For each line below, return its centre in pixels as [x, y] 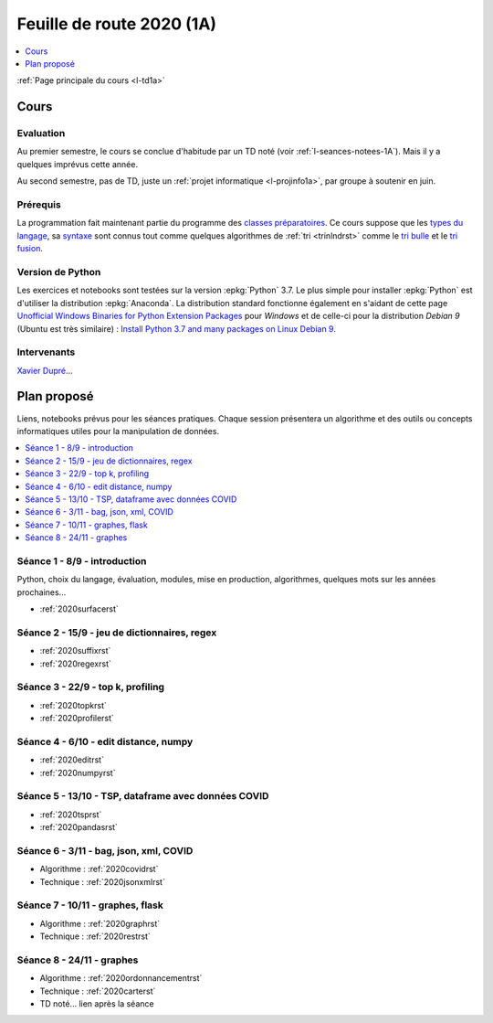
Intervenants [46, 352]
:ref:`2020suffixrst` [75, 651]
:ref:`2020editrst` [72, 760]
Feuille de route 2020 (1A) [117, 24]
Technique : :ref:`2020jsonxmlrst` [103, 881]
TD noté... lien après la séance [97, 1004]
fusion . [30, 249]
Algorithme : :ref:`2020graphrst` [100, 923]
